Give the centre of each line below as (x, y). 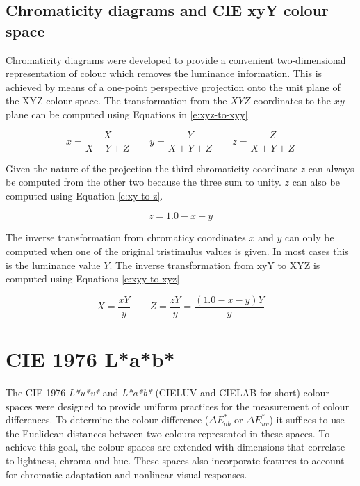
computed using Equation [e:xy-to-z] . (84, 195)
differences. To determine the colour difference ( (107, 420)
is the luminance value (53, 265)
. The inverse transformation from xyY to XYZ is (215, 265)
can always (331, 168)
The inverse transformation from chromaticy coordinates (126, 237)
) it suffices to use (307, 420)
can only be (309, 237)
